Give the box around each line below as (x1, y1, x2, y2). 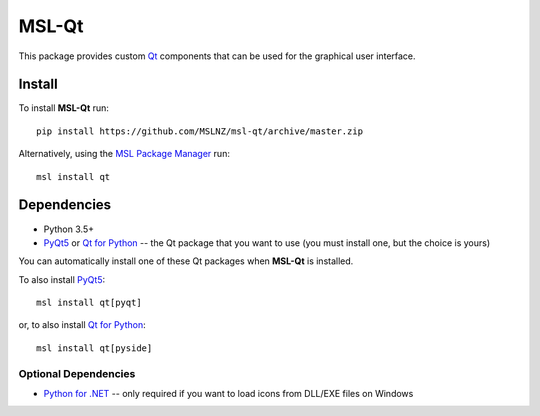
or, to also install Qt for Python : (18, 319, 146, 331)
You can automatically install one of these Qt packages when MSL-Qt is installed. (18, 255, 354, 267)
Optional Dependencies (18, 366, 136, 380)
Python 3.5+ (43, 223, 95, 235)
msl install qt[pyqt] (36, 297, 142, 309)
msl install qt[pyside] (36, 342, 153, 354)
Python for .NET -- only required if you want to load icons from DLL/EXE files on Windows (43, 388, 414, 400)
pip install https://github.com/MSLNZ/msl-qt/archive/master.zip (36, 125, 364, 137)
